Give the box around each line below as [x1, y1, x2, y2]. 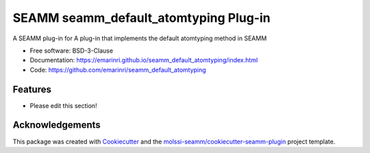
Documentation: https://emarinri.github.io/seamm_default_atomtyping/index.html [29, 56, 258, 64]
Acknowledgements [12, 120, 101, 131]
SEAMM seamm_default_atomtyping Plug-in [12, 10, 271, 25]
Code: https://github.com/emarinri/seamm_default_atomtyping [29, 66, 206, 74]
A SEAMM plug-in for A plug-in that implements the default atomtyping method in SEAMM [12, 34, 267, 42]
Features [12, 83, 51, 95]
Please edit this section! [29, 101, 97, 109]
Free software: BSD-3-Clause [29, 46, 113, 55]
